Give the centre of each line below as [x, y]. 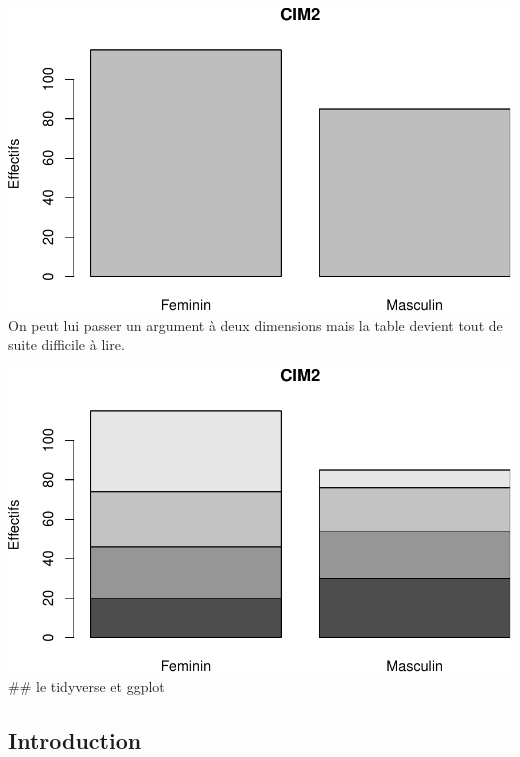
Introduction [75, 739]
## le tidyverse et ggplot [86, 685]
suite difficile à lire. [66, 344]
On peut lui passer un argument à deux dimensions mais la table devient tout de [255, 324]
